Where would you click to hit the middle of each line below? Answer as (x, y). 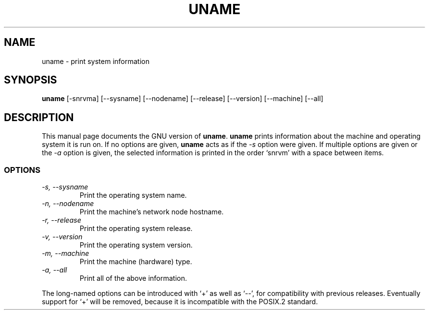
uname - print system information (96, 61)
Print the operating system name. (133, 195)
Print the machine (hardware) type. (136, 262)
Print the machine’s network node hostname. (152, 212)
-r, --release (61, 220)
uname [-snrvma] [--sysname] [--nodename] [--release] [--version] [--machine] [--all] (183, 99)
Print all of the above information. (133, 278)
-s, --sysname (65, 187)
